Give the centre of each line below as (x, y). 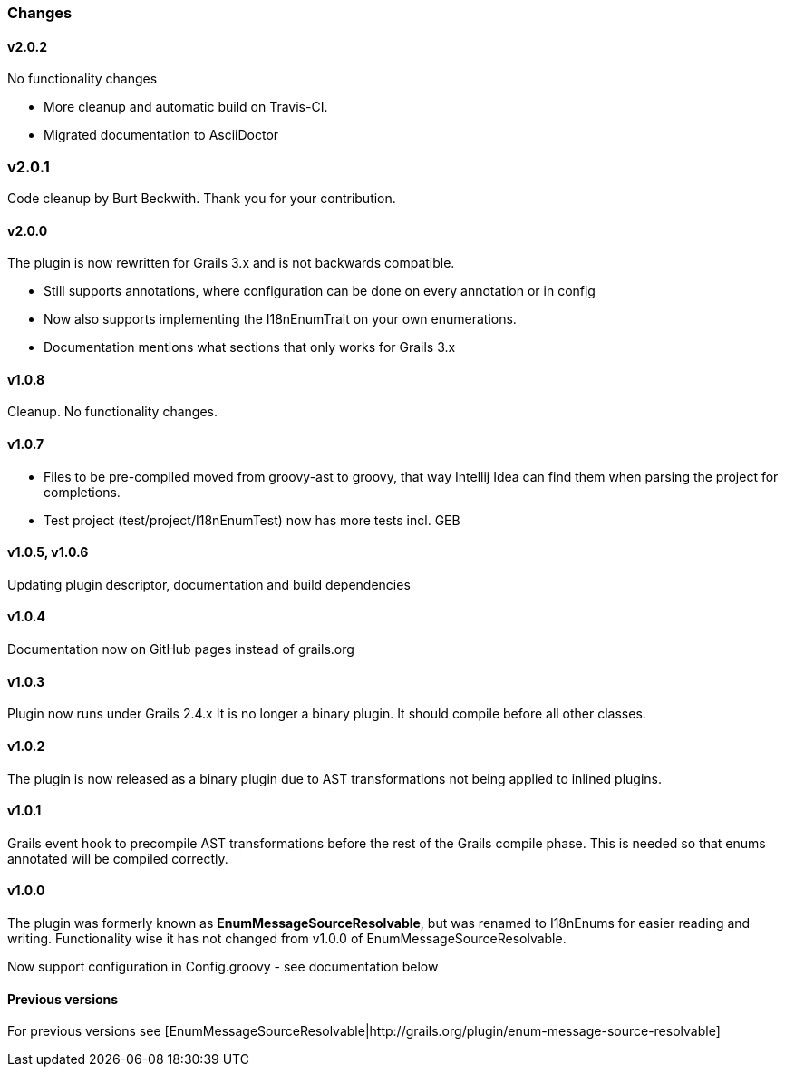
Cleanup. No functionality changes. (112, 412)
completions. (82, 492)
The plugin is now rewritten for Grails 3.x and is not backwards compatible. (231, 263)
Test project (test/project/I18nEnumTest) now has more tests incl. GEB (252, 520)
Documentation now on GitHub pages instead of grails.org (181, 649)
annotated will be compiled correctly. (118, 858)
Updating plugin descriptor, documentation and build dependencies (209, 584)
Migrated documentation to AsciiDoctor (161, 135)
